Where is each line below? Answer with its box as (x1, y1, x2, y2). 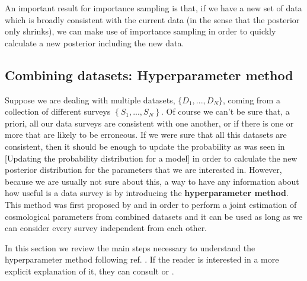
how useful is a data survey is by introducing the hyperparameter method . (5, 187, 289, 199)
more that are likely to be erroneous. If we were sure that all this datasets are (5, 128, 287, 141)
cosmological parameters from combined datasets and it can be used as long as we (5, 210, 303, 222)
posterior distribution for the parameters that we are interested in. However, (5, 163, 282, 176)
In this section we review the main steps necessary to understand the (5, 241, 255, 254)
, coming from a (223, 93, 280, 106)
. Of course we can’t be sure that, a (161, 105, 290, 118)
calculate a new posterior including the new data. (5, 36, 184, 49)
